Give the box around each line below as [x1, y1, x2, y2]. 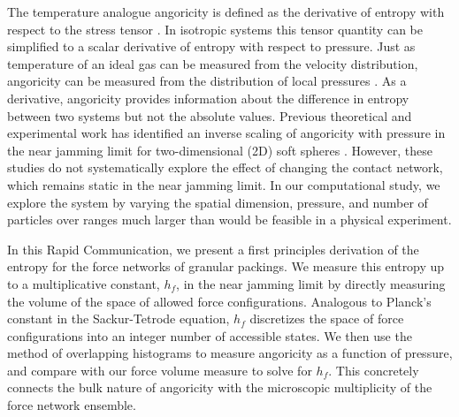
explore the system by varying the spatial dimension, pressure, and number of [7, 193, 428, 211]
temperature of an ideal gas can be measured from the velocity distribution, [7, 54, 418, 72]
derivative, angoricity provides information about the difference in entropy [7, 88, 409, 107]
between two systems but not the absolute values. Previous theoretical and [7, 106, 412, 125]
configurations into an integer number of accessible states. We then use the [7, 326, 412, 345]
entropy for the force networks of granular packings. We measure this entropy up [7, 257, 445, 276]
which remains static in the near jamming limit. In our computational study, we [7, 175, 440, 193]
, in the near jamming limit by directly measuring [176, 274, 446, 292]
